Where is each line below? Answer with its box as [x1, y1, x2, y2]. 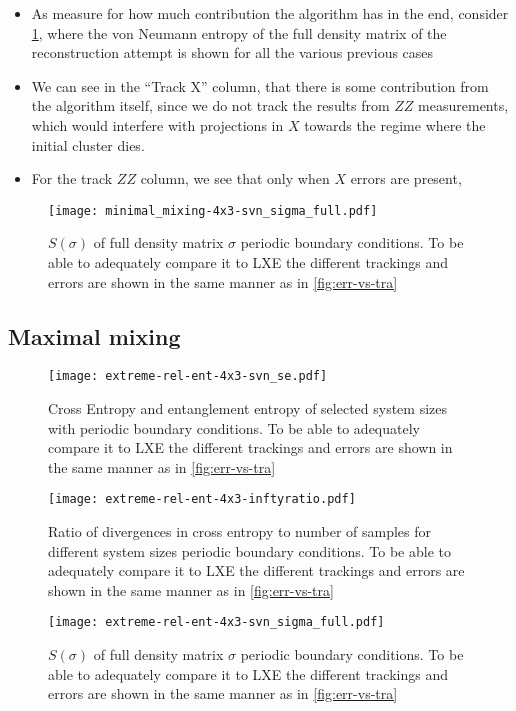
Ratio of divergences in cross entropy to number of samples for [48, 521, 432, 542]
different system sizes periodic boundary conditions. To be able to [48, 540, 452, 561]
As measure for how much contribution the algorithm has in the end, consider [31, 3, 509, 23]
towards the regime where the [304, 114, 486, 135]
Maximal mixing [8, 320, 181, 351]
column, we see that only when [140, 168, 330, 189]
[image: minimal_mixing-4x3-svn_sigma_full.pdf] [48, 203, 378, 218]
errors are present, [350, 168, 462, 189]
